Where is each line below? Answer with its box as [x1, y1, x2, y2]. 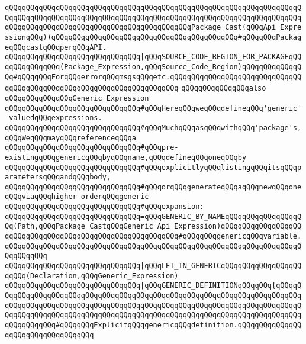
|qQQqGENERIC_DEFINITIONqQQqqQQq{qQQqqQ [140, 281, 302, 290]
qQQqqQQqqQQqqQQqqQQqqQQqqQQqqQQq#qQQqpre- [5, 143, 179, 152]
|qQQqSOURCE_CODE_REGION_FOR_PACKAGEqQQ [140, 53, 302, 62]
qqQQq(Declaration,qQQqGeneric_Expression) [5, 271, 179, 280]
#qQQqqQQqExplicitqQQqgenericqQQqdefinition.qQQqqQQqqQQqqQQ [55, 321, 302, 329]
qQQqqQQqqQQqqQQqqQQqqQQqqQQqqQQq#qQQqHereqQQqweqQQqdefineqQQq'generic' [5, 104, 302, 112]
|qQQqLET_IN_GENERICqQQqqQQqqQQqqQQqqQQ [140, 262, 302, 271]
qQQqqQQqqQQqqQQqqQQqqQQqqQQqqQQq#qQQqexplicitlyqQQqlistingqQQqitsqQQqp [5, 163, 302, 172]
